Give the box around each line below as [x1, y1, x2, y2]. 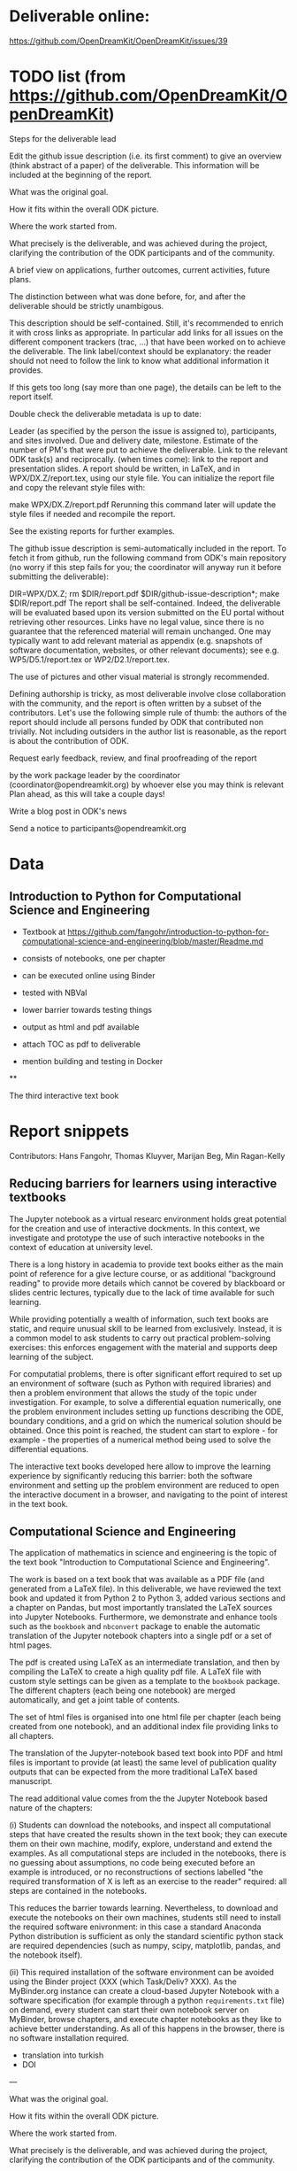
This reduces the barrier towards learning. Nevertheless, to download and [9, 1903, 278, 1913]
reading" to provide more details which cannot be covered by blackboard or [9, 1278, 286, 1288]
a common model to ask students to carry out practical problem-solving [9, 1333, 271, 1343]
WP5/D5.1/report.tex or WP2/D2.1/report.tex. [9, 653, 171, 665]
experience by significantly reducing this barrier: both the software [9, 1470, 253, 1480]
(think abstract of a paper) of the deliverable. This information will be [9, 159, 260, 170]
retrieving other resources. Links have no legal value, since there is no [9, 616, 265, 627]
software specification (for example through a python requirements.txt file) [9, 1995, 286, 2006]
